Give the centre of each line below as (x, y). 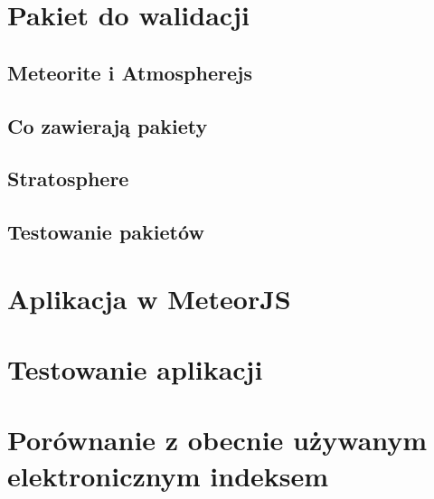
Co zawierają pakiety (108, 125)
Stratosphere (68, 179)
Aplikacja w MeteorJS (149, 298)
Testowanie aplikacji (135, 369)
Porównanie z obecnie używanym (217, 440)
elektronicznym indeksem (168, 475)
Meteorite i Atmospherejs (130, 72)
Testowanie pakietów (106, 232)
